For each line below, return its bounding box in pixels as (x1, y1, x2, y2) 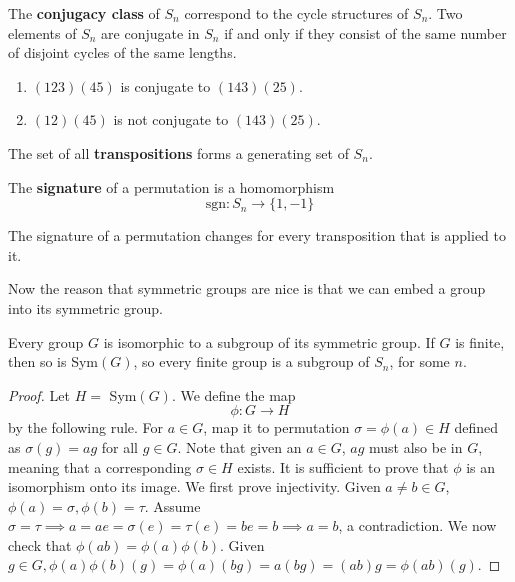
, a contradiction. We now (338, 515, 497, 536)
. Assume (144, 495, 201, 516)
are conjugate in (101, 22, 200, 43)
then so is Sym (8, 351, 98, 372)
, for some (389, 351, 450, 372)
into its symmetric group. (8, 297, 164, 318)
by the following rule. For (8, 417, 164, 438)
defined (454, 417, 499, 438)
